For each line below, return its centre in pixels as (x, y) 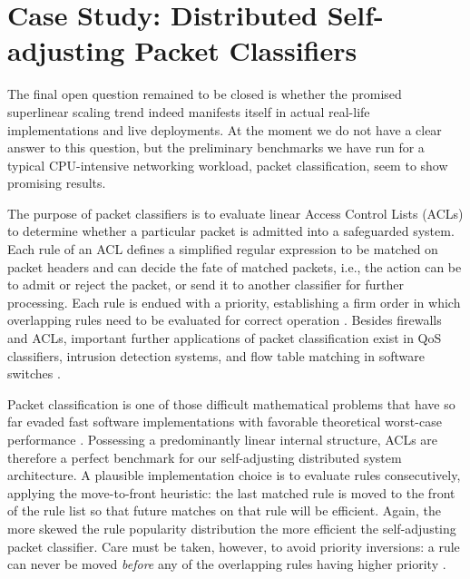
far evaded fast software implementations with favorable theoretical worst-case (225, 422)
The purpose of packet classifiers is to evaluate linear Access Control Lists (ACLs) (235, 213)
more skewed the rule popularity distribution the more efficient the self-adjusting (232, 528)
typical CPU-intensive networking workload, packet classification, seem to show (228, 165)
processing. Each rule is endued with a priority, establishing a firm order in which (234, 302)
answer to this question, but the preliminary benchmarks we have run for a (216, 147)
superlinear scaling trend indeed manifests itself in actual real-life (189, 111)
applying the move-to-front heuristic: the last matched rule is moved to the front (231, 492)
